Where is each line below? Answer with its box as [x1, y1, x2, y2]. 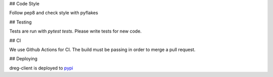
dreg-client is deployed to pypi [9, 65, 73, 71]
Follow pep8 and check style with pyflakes [9, 10, 99, 16]
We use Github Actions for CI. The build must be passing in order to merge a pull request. [9, 46, 196, 52]
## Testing [9, 19, 32, 25]
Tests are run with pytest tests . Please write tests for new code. [9, 28, 142, 34]
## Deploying [9, 55, 38, 62]
